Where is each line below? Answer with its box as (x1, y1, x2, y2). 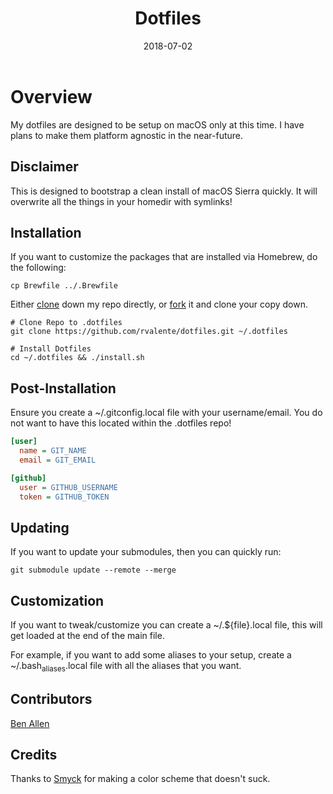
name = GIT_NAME (19, 446, 87, 456)
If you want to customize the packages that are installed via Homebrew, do (10, 251, 318, 263)
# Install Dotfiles (10, 344, 92, 354)
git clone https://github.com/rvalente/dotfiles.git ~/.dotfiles (10, 327, 288, 337)
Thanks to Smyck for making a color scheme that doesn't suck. (10, 773, 271, 785)
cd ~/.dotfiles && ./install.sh (10, 353, 145, 363)
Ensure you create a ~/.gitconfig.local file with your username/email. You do (10, 407, 323, 419)
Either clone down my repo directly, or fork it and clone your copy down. (10, 298, 309, 311)
